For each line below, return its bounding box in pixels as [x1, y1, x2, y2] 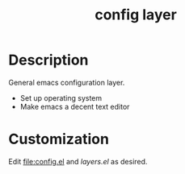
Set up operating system [19, 93, 103, 102]
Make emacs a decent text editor [19, 101, 130, 111]
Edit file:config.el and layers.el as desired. [8, 156, 148, 166]
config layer [94, 6, 178, 24]
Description [8, 51, 89, 69]
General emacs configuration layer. [8, 77, 125, 87]
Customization [8, 130, 109, 148]
